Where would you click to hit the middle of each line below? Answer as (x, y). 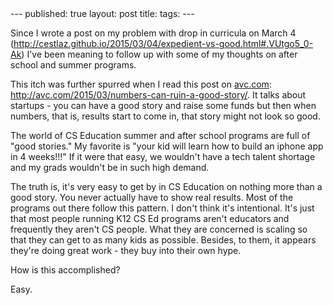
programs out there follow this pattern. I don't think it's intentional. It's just (162, 208)
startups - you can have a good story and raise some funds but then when (163, 105)
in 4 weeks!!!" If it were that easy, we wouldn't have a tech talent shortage (163, 156)
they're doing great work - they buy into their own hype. (126, 250)
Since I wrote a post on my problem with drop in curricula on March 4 (153, 33)
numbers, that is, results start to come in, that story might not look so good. (165, 116)
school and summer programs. (73, 65)
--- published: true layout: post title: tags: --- (102, 13)
